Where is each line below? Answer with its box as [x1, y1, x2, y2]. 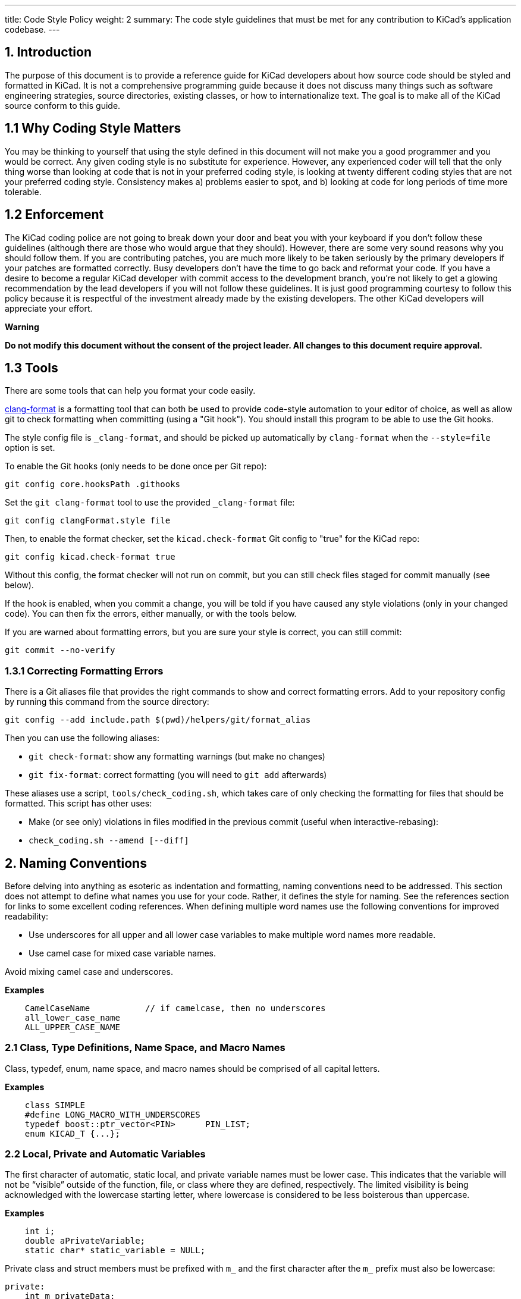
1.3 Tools [5, 360, 58, 375]
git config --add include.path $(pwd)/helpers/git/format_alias [5, 715, 311, 725]
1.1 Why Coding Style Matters [5, 121, 181, 136]
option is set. [5, 443, 55, 453]
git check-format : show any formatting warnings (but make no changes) [29, 751, 325, 762]
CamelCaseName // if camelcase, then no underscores [24, 1003, 326, 1013]
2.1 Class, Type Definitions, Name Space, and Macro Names [5, 1041, 285, 1054]
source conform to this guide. [5, 100, 121, 111]
